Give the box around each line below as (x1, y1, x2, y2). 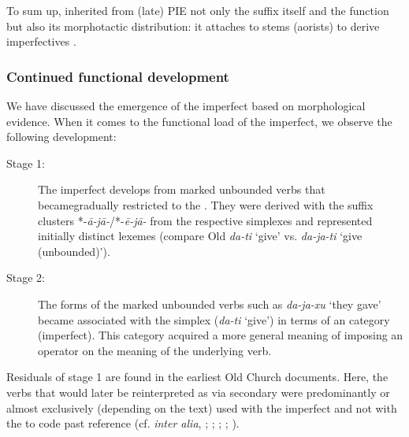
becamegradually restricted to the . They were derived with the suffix (38, 196, 374, 213)
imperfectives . (6, 33, 76, 50)
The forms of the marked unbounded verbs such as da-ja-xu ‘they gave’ (38, 295, 381, 312)
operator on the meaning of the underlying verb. (38, 342, 272, 358)
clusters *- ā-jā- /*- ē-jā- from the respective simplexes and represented (38, 212, 373, 228)
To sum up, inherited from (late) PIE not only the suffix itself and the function (6, 2, 389, 18)
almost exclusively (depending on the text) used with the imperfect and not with (6, 399, 397, 416)
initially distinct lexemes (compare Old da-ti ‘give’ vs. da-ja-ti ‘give (38, 228, 363, 244)
